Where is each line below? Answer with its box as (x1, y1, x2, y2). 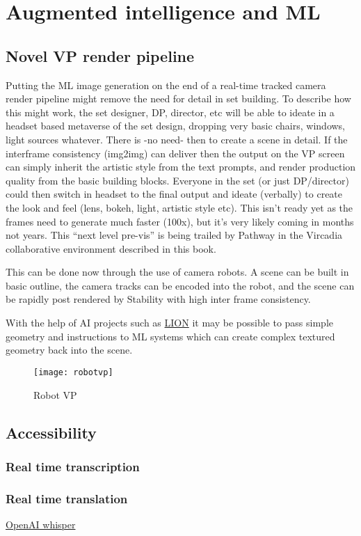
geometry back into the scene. (6, 342, 133, 357)
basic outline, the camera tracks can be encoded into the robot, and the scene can (6, 278, 355, 292)
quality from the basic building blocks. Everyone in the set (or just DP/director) (6, 173, 349, 187)
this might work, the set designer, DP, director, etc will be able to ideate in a (6, 104, 335, 119)
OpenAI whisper (6, 517, 76, 531)
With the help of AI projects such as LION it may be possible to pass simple (6, 315, 333, 330)
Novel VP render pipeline (6, 45, 195, 66)
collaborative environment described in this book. (6, 241, 216, 255)
